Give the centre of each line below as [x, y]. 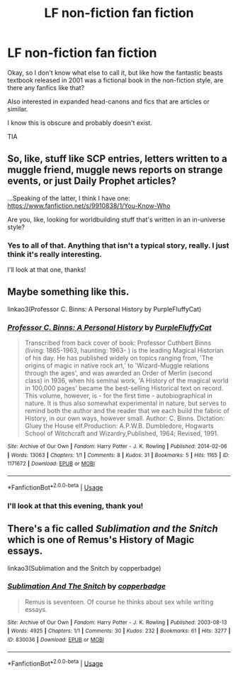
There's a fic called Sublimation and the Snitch [113, 529]
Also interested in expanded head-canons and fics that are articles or [109, 101]
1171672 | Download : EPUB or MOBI [51, 464]
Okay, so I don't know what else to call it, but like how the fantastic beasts [115, 72]
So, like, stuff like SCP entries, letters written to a [118, 159]
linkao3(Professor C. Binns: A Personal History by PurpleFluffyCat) [104, 309]
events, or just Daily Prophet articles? [92, 181]
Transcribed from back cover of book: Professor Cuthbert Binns [118, 343]
